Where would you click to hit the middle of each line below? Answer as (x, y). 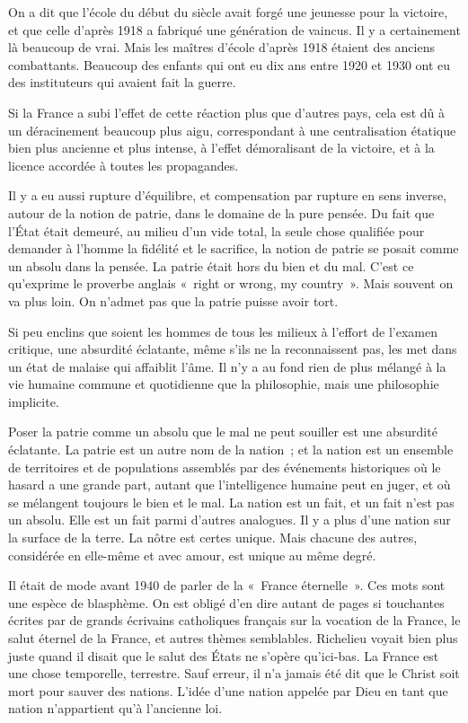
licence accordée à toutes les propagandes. (124, 165)
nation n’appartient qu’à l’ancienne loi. (115, 708)
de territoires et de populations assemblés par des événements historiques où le (225, 467)
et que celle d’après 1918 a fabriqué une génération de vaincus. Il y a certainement (234, 29)
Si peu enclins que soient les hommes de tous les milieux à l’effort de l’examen (223, 331)
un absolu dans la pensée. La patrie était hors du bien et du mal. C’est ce (211, 265)
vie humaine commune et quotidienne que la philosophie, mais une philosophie (224, 384)
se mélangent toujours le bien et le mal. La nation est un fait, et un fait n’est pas (231, 502)
